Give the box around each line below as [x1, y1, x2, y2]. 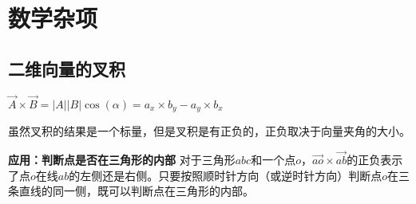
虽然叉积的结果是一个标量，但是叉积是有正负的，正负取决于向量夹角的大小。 [8, 123, 410, 139]
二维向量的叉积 [8, 56, 125, 80]
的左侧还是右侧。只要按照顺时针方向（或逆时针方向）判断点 [69, 167, 382, 183]
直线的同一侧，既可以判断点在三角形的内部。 [18, 182, 254, 199]
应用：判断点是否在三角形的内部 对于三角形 [8, 151, 236, 168]
